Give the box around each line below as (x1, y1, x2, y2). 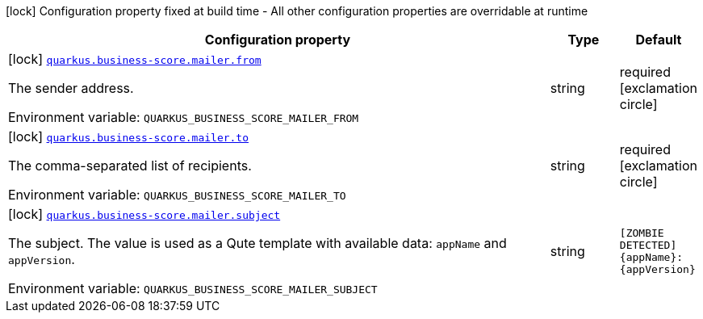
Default (635, 31, 682, 48)
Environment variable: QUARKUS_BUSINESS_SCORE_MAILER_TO (8, 187, 346, 203)
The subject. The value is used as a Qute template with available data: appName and (8, 235, 507, 251)
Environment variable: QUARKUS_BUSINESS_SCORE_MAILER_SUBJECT (8, 280, 378, 296)
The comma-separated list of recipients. (8, 157, 252, 174)
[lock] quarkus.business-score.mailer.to (8, 128, 249, 145)
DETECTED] (619, 239, 677, 251)
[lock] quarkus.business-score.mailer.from (8, 51, 262, 67)
